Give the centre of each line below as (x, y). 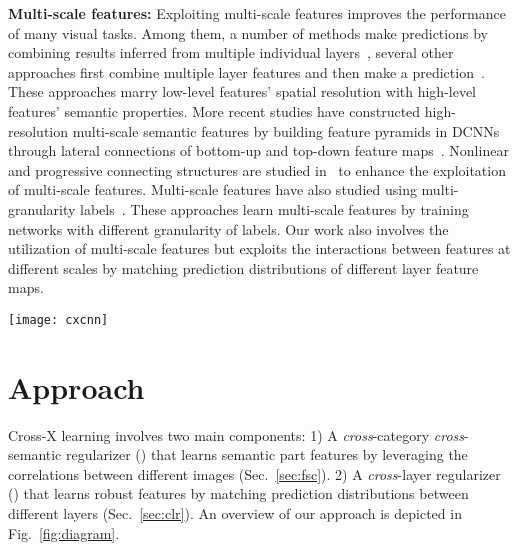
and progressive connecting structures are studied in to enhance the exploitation (257, 169)
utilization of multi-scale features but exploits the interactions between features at (259, 248)
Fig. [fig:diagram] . (64, 532)
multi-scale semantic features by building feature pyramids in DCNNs (286, 130)
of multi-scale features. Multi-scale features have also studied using (212, 189)
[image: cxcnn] (58, 319)
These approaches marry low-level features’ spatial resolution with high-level (242, 91)
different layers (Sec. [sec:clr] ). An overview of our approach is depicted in (235, 513)
